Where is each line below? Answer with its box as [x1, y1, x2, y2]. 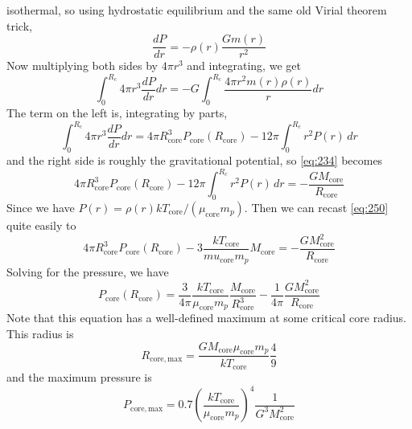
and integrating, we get [187, 57, 301, 74]
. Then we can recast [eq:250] [244, 198, 389, 215]
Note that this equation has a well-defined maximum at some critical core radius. [6, 309, 406, 326]
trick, [6, 17, 32, 34]
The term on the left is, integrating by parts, [6, 104, 228, 121]
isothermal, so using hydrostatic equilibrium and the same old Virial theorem [6, 2, 387, 18]
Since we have [6, 198, 75, 215]
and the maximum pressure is [6, 368, 152, 385]
